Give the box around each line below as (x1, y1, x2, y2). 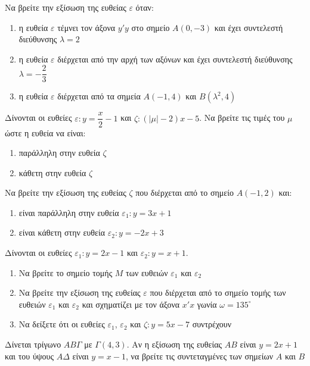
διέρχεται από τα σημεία (57, 90, 141, 102)
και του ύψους (5, 349, 54, 362)
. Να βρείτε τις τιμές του (199, 111, 285, 124)
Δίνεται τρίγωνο (5, 338, 61, 351)
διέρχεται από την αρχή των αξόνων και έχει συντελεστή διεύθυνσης (57, 52, 293, 65)
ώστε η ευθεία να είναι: (5, 126, 86, 139)
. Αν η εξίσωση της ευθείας (126, 338, 222, 351)
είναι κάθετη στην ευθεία (18, 226, 105, 239)
